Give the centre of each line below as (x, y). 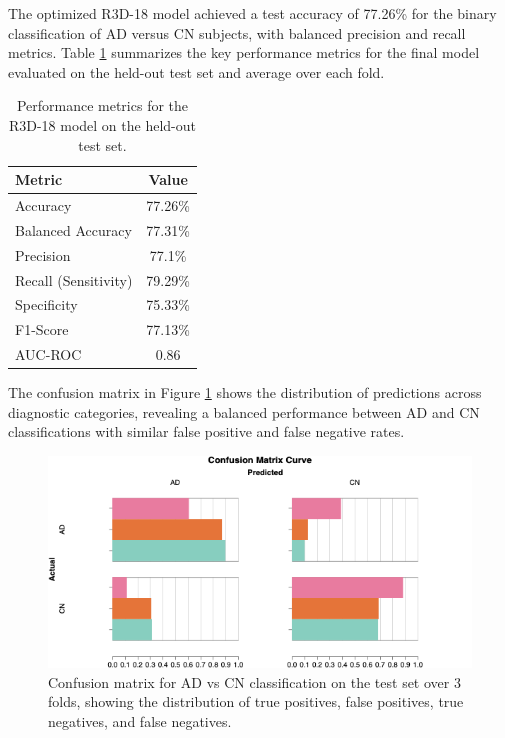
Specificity (46, 304)
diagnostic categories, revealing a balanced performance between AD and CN (244, 411)
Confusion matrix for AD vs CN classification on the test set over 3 (254, 681)
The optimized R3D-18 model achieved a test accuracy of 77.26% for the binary (252, 13)
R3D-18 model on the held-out (102, 124)
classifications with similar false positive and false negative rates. (206, 431)
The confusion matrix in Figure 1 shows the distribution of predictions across (245, 392)
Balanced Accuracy (73, 229)
